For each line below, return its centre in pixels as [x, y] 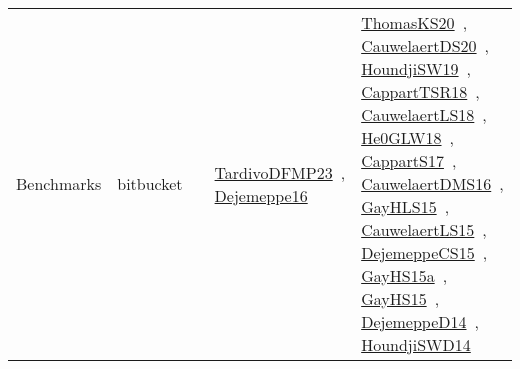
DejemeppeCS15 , [424, 252]
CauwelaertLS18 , [424, 114]
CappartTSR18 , [420, 91]
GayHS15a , [404, 275]
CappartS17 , [409, 160]
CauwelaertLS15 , [424, 229]
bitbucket [150, 183]
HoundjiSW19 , [416, 68]
